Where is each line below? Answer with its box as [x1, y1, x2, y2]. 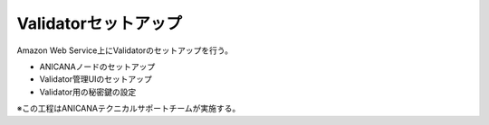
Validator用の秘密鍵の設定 [39, 86, 137, 97]
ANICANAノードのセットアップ [39, 61, 156, 72]
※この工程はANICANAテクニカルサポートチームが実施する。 [16, 103, 241, 114]
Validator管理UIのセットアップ [39, 74, 153, 85]
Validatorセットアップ [16, 13, 183, 33]
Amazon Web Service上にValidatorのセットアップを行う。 [16, 45, 234, 56]
